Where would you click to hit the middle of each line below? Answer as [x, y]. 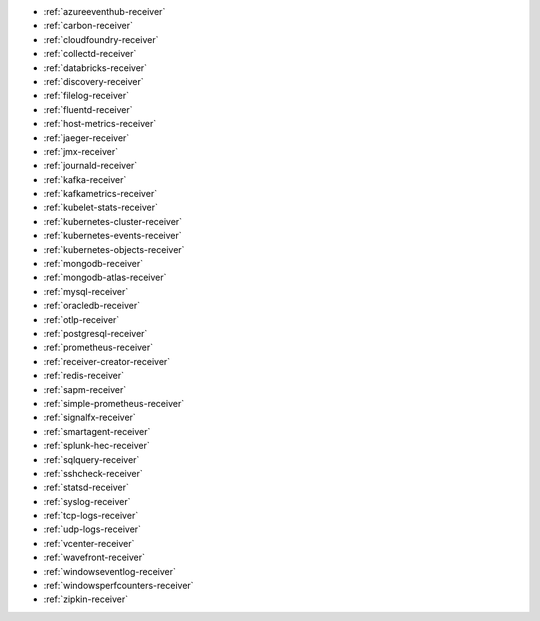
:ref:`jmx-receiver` [81, 151]
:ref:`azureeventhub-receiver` [104, 11]
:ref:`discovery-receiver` [93, 81]
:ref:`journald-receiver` [90, 166]
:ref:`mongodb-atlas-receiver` [105, 277]
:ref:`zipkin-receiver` [86, 599]
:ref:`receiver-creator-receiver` [107, 361]
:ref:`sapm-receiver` [85, 389]
